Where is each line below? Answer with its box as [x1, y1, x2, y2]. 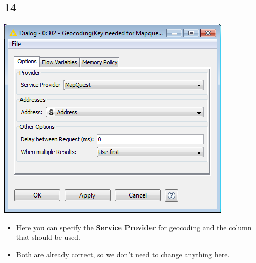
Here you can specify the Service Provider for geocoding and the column [16, 222, 252, 232]
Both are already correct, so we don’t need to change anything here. [16, 249, 230, 259]
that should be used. [16, 232, 80, 243]
